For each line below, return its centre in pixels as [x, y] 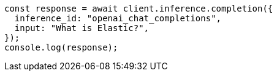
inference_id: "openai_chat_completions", [118, 18]
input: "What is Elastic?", [82, 28]
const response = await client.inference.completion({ [139, 9]
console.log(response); [61, 47]
